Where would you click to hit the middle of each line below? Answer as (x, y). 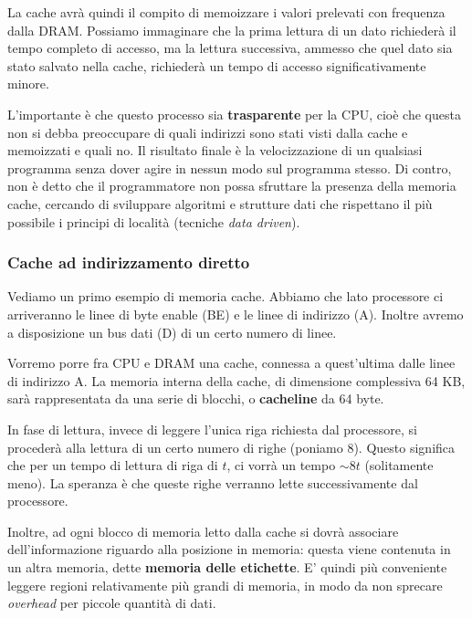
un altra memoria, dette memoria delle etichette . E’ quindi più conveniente (227, 567)
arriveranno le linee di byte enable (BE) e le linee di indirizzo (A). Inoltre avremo (236, 314)
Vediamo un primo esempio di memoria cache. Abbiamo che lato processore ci (226, 296)
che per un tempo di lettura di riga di (113, 465)
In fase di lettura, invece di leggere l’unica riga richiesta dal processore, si (212, 429)
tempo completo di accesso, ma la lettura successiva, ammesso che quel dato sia (230, 48)
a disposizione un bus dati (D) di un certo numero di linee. (172, 332)
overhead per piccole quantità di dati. (112, 603)
